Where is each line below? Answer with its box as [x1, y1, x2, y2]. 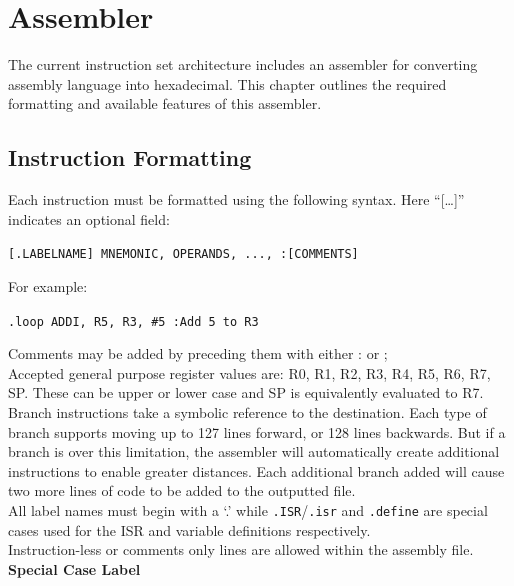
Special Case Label [8, 558, 141, 579]
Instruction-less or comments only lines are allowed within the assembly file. [8, 539, 474, 560]
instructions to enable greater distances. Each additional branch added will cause [8, 460, 505, 481]
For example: [8, 275, 88, 296]
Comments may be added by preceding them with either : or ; [8, 343, 388, 364]
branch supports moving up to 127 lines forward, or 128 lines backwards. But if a [8, 421, 506, 442]
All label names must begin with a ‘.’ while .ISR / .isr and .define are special [8, 499, 488, 520]
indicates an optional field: [8, 208, 170, 229]
